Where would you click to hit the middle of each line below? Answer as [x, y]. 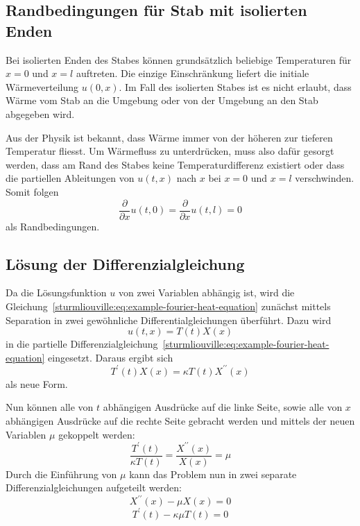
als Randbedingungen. [53, 226]
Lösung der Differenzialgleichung [125, 263]
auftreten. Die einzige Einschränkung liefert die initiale [192, 73]
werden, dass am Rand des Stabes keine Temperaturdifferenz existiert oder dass [175, 164]
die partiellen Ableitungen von [70, 178]
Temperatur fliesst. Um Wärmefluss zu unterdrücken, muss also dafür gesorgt [170, 151]
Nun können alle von [50, 407]
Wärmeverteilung [42, 86]
